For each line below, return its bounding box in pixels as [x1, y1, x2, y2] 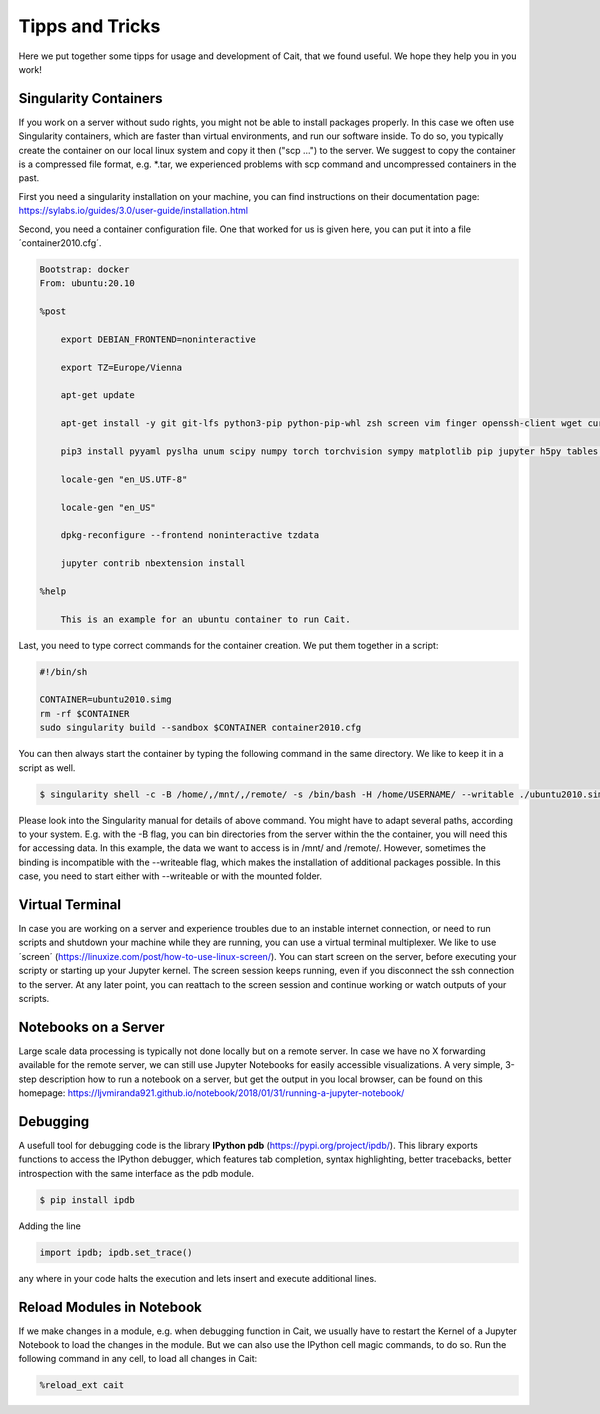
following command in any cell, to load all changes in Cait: [18, 1353, 258, 1365]
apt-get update [60, 390, 135, 401]
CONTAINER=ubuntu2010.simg [39, 694, 172, 705]
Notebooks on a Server [18, 1018, 165, 1035]
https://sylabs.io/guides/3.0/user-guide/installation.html [18, 205, 249, 217]
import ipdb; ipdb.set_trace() [39, 1246, 194, 1258]
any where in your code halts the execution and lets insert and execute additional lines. [18, 1272, 377, 1284]
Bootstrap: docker [39, 263, 130, 275]
